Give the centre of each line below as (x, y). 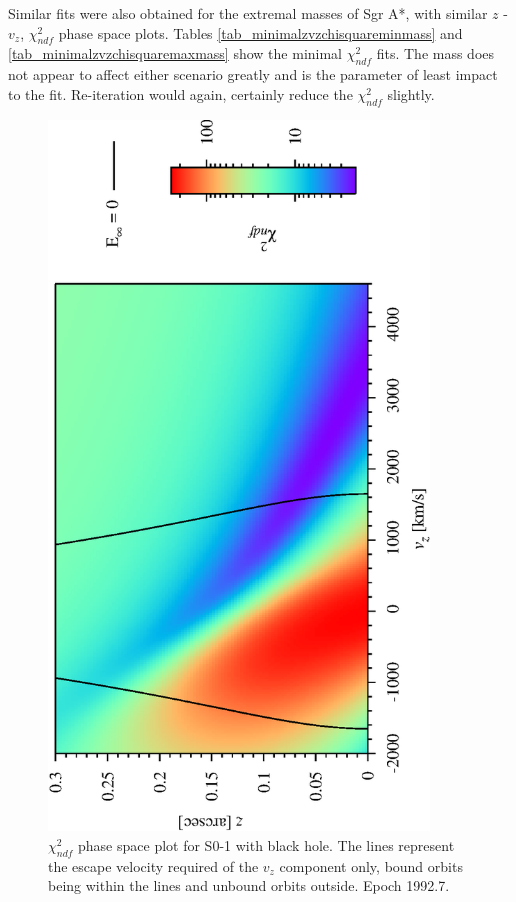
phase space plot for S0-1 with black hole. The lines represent (266, 844)
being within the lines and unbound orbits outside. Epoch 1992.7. (249, 885)
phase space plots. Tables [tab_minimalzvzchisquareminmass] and (260, 32)
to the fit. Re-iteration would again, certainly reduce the (180, 93)
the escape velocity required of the (153, 865)
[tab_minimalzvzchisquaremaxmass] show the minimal (175, 53)
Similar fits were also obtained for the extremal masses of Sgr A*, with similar (248, 13)
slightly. (411, 93)
